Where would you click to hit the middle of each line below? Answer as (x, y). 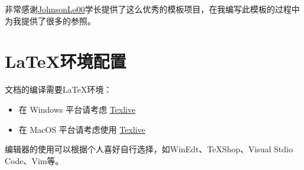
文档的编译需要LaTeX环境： (58, 89)
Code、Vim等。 (34, 160)
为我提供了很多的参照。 (50, 20)
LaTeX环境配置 (66, 61)
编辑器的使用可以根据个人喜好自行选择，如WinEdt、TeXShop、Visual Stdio (149, 149)
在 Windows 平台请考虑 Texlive (77, 109)
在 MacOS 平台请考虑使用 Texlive (82, 129)
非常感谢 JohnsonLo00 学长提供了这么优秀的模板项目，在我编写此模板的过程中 (152, 9)
